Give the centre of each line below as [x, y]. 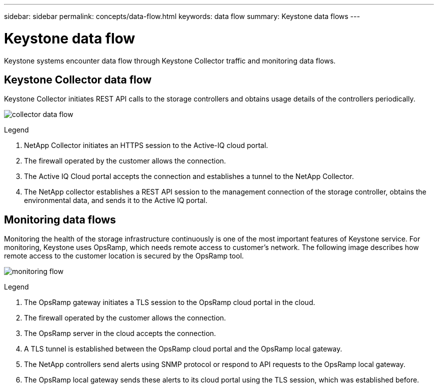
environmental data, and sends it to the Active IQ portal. [116, 200]
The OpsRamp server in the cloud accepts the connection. [120, 333]
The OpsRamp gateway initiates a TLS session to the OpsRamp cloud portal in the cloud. [170, 302]
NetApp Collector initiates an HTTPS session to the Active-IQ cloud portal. [146, 145]
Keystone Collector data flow [78, 79]
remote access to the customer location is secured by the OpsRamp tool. [124, 256]
